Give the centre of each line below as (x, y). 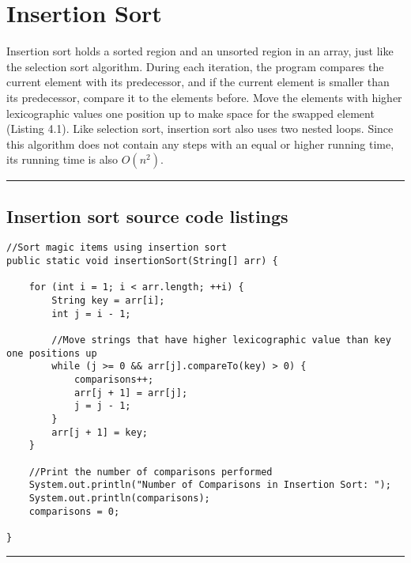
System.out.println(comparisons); (119, 498)
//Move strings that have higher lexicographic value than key (221, 340)
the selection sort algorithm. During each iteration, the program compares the (195, 66)
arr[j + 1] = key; (100, 432)
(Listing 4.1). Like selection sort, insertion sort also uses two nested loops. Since (200, 128)
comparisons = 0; (74, 511)
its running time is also (62, 159)
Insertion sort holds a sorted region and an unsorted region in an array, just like (200, 51)
